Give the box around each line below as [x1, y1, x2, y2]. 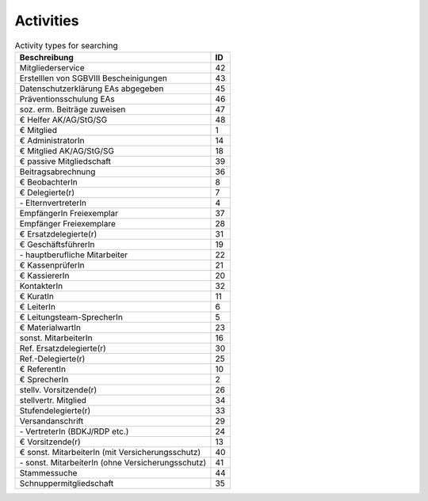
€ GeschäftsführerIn [19, 238, 95, 249]
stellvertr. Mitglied [19, 394, 87, 405]
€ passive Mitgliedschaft [19, 155, 111, 166]
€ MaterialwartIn [19, 321, 81, 332]
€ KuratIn [19, 290, 55, 302]
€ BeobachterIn [19, 176, 78, 188]
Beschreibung [19, 51, 75, 63]
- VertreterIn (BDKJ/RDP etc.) [19, 426, 129, 437]
